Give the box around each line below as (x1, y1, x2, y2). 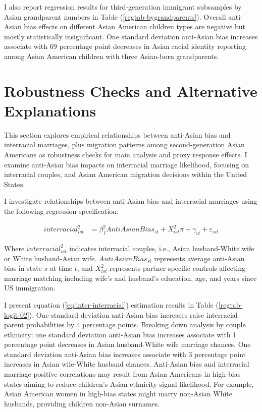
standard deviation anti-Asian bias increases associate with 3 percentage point (4, 348, 246, 359)
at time (49, 263, 73, 273)
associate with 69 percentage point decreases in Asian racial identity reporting (4, 41, 246, 51)
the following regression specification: (4, 206, 119, 216)
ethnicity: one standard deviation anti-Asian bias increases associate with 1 (4, 329, 237, 339)
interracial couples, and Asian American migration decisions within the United (4, 169, 247, 180)
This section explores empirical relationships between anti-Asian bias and (4, 129, 231, 140)
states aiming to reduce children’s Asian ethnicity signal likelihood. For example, (4, 378, 254, 389)
